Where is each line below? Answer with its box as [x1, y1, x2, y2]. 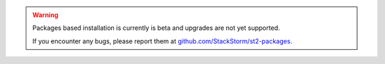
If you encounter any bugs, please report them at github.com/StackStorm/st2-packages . [32, 36, 292, 46]
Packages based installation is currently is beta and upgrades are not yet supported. [32, 23, 281, 32]
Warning [32, 11, 58, 19]
